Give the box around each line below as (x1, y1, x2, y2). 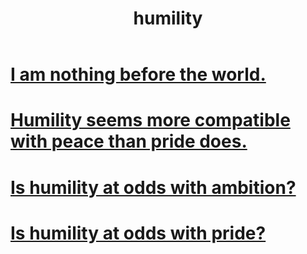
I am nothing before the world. (10, 63, 267, 86)
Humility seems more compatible (10, 109, 291, 132)
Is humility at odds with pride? (10, 222, 267, 244)
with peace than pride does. (10, 130, 248, 153)
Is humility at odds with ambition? (10, 176, 297, 199)
